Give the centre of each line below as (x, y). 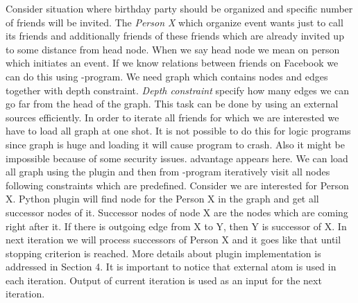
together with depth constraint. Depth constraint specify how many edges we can (178, 90)
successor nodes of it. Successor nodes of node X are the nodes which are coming (177, 212)
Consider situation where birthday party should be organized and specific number (179, 8)
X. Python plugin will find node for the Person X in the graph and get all (162, 199)
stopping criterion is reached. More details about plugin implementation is (163, 253)
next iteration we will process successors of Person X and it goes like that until (173, 240)
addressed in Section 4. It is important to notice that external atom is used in (171, 267)
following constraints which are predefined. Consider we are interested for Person (177, 185)
